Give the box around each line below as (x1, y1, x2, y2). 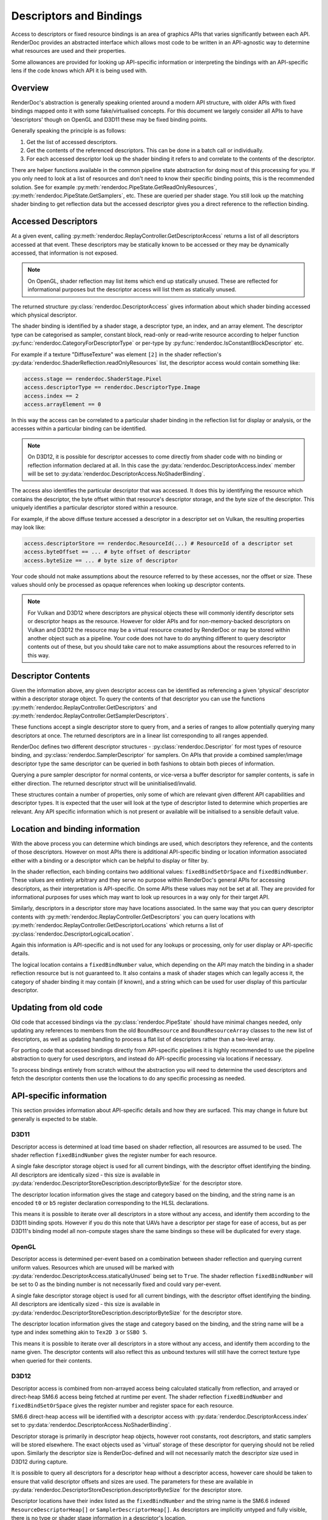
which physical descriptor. (11, 311, 77, 319)
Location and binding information (11, 824, 140, 834)
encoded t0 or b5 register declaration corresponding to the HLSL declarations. (11, 1200, 209, 1206)
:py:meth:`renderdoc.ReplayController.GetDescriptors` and (11, 703, 157, 711)
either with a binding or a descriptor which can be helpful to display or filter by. (11, 857, 209, 864)
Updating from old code (11, 1002, 103, 1012)
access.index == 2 (24, 392, 79, 399)
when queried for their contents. (11, 1356, 92, 1364)
